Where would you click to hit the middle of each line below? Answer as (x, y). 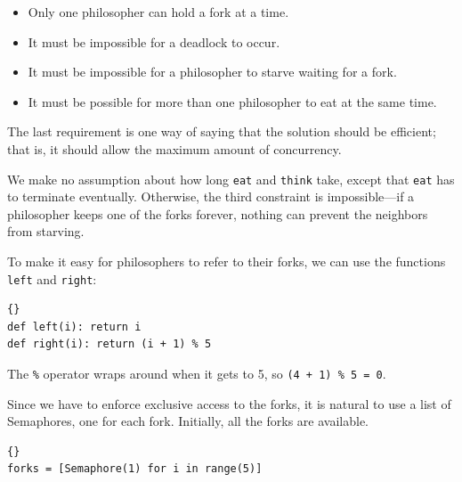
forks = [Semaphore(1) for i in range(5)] (135, 469)
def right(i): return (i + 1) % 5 (109, 344)
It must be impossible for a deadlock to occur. (154, 41)
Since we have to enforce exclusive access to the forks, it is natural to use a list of (229, 403)
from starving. (46, 231)
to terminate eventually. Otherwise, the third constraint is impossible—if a (211, 196)
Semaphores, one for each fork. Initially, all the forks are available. (188, 421)
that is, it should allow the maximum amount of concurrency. (174, 148)
